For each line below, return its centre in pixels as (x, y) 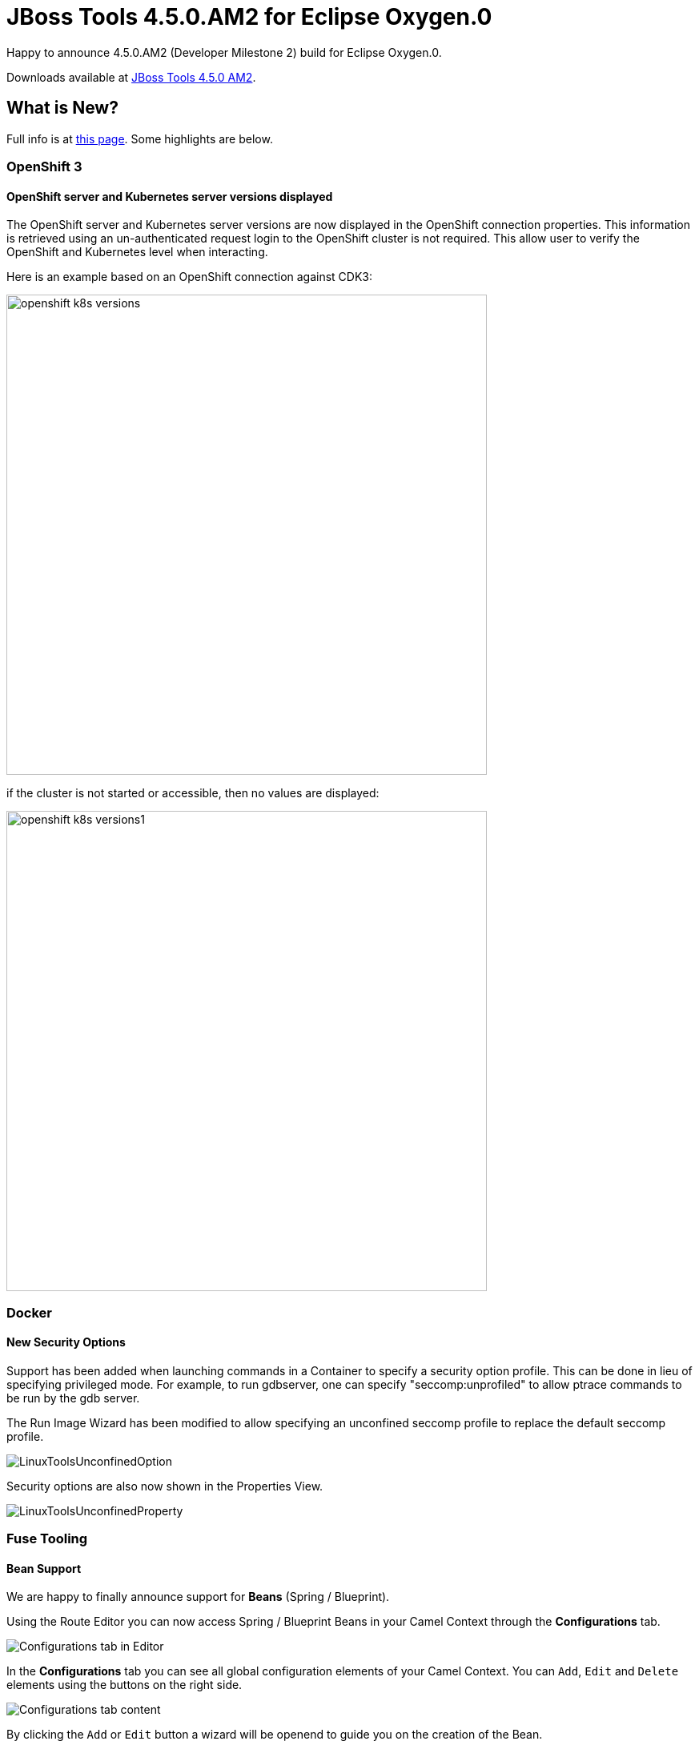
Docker (30, 1312)
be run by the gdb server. (73, 1398)
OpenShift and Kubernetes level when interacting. (137, 252)
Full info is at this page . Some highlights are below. (140, 138)
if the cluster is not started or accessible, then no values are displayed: (193, 793)
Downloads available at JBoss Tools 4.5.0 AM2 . (131, 77)
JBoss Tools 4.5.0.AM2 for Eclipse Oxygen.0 (249, 17)
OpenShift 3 (44, 166)
